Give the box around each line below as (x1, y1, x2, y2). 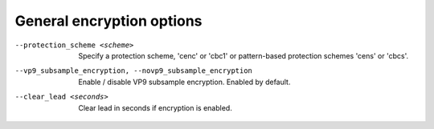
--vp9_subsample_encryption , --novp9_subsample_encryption (14, 67, 253, 75)
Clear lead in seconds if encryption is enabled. (78, 103, 232, 112)
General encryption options (14, 12, 203, 30)
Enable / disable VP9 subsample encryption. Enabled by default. (78, 77, 291, 87)
